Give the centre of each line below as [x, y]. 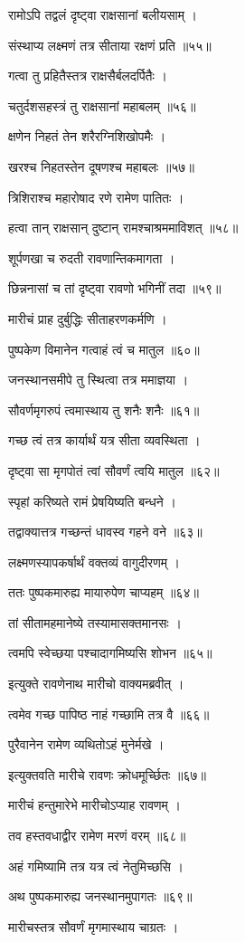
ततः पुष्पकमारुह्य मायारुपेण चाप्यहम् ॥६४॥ [104, 592]
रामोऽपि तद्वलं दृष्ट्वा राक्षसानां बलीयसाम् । [103, 14]
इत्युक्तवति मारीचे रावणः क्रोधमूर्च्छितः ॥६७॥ [108, 774]
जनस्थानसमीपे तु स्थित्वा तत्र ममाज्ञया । [99, 380]
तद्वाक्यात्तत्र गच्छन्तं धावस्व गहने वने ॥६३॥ [105, 532]
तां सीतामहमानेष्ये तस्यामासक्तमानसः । [95, 622]
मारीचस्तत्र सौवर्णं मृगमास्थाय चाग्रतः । [94, 926]
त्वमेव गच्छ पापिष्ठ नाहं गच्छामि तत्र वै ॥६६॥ [109, 714]
